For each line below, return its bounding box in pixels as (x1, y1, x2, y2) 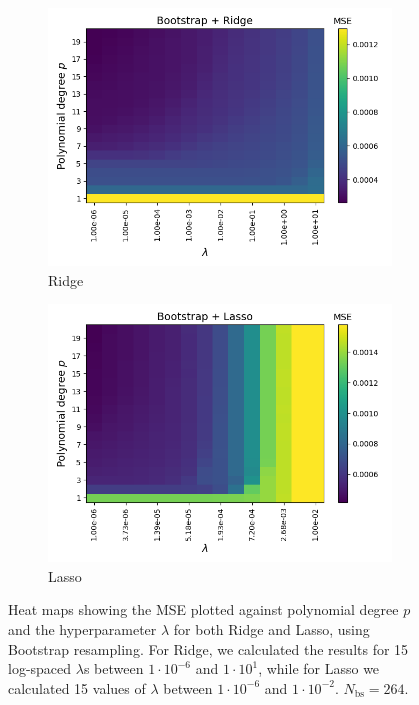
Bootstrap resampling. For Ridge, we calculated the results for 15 (8, 638, 409, 659)
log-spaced (8, 658, 72, 679)
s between (83, 658, 144, 679)
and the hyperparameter (8, 618, 157, 639)
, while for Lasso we (258, 658, 380, 679)
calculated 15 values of (8, 677, 146, 698)
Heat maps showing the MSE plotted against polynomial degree (8, 599, 399, 620)
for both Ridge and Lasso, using (173, 618, 370, 639)
